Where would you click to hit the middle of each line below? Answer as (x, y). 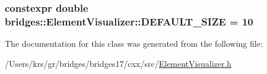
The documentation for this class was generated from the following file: (134, 44)
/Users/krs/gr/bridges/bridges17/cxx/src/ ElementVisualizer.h (118, 63)
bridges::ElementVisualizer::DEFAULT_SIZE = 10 (129, 21)
